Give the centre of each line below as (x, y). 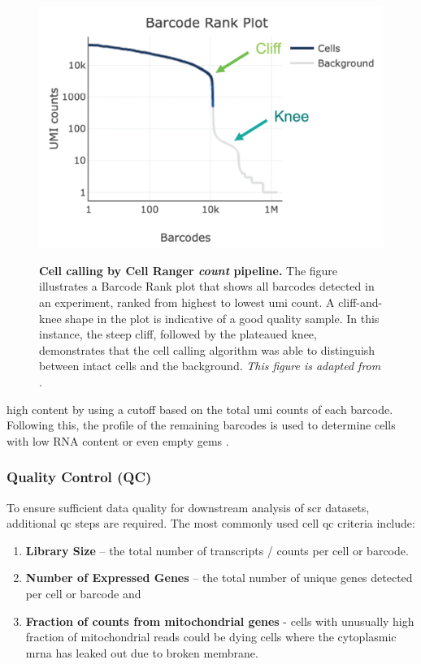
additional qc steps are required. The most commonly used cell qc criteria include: (211, 523)
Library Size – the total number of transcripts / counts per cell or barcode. (217, 550)
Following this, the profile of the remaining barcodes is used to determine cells (201, 425)
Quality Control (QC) (79, 477)
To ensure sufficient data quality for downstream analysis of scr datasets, (188, 507)
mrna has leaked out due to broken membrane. (142, 652)
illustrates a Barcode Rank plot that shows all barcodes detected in (207, 286)
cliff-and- (360, 302)
